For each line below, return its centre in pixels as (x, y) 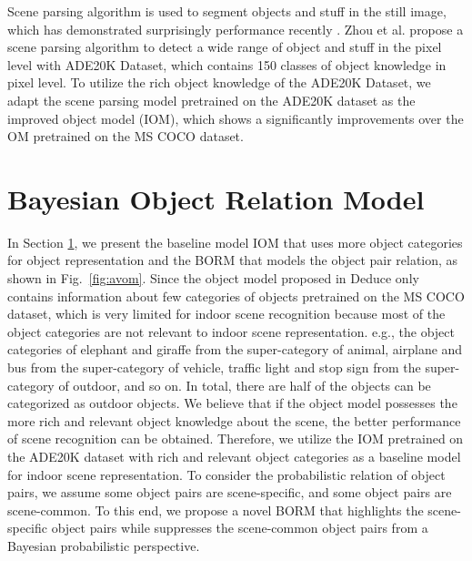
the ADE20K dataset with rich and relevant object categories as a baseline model (234, 456)
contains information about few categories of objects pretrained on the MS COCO (236, 296)
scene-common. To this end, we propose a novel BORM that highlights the (216, 510)
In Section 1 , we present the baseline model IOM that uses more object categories (235, 242)
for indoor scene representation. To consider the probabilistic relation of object (226, 474)
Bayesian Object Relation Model (216, 198)
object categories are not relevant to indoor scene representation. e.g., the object (231, 331)
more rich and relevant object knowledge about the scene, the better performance (234, 420)
